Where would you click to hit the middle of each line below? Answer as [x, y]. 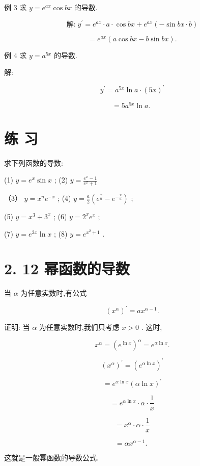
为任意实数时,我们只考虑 [79, 327]
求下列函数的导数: [34, 162]
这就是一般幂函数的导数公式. [51, 457]
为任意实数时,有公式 [54, 293]
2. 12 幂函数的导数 [67, 268]
